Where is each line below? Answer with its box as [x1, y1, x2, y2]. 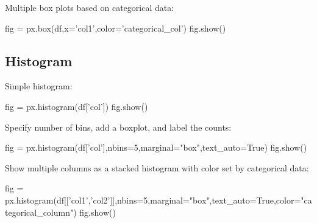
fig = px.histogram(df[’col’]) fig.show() [5, 100, 148, 112]
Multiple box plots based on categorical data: [5, 1, 174, 13]
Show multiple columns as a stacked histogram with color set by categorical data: [5, 161, 309, 174]
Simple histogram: [5, 80, 73, 92]
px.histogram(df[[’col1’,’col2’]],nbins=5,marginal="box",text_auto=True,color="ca [5, 193, 312, 206]
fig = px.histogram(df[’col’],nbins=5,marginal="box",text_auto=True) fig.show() [5, 141, 307, 154]
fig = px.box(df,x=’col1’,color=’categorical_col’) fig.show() [5, 21, 226, 34]
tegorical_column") [5, 205, 77, 218]
